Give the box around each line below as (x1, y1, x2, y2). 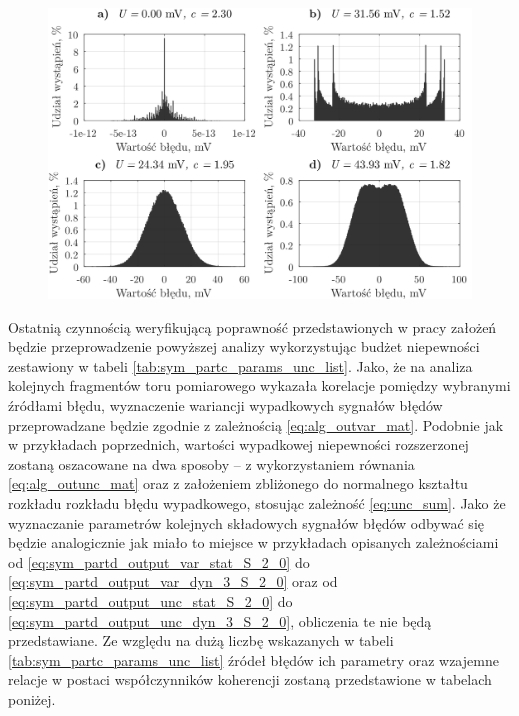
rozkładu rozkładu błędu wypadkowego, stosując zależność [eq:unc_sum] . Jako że (8, 493, 506, 514)
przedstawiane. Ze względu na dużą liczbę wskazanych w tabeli (8, 630, 394, 651)
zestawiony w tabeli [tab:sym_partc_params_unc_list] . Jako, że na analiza (8, 355, 473, 376)
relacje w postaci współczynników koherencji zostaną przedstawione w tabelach (8, 669, 492, 690)
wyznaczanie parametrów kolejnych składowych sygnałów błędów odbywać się (8, 512, 484, 533)
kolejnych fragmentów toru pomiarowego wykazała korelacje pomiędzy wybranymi (8, 375, 511, 396)
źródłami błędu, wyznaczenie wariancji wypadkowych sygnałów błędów (8, 395, 443, 416)
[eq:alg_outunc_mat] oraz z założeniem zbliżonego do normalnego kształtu (8, 473, 468, 494)
